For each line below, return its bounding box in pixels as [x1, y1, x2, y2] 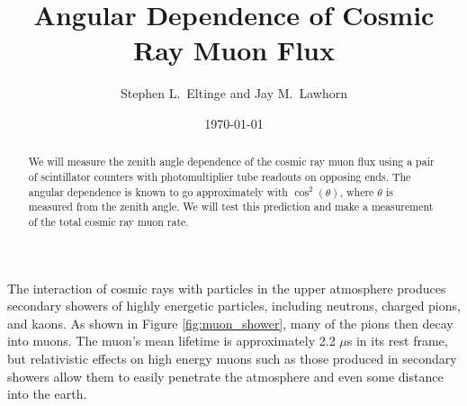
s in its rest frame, [346, 331, 448, 350]
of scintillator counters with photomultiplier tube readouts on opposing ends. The [28, 168, 411, 184]
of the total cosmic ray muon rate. [28, 213, 189, 229]
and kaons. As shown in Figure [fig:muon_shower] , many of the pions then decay [7, 313, 454, 332]
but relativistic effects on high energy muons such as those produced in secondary [7, 348, 457, 367]
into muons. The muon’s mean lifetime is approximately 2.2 [7, 331, 336, 350]
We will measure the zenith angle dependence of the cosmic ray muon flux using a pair [28, 154, 435, 169]
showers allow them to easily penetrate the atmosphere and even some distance [7, 366, 444, 385]
